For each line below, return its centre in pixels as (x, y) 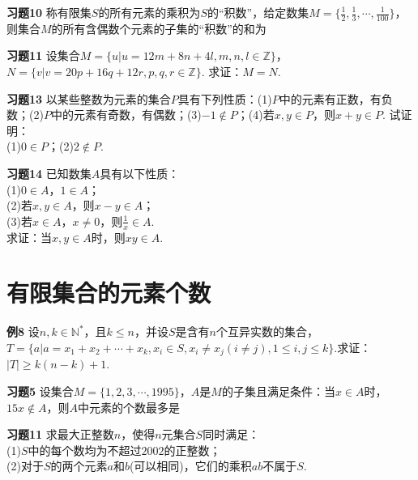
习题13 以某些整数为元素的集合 (89, 98)
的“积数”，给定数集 (258, 12)
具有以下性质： (140, 173)
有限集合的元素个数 (109, 293)
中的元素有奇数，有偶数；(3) (126, 115)
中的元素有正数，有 (330, 98)
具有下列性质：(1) (225, 98)
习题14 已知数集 (49, 173)
